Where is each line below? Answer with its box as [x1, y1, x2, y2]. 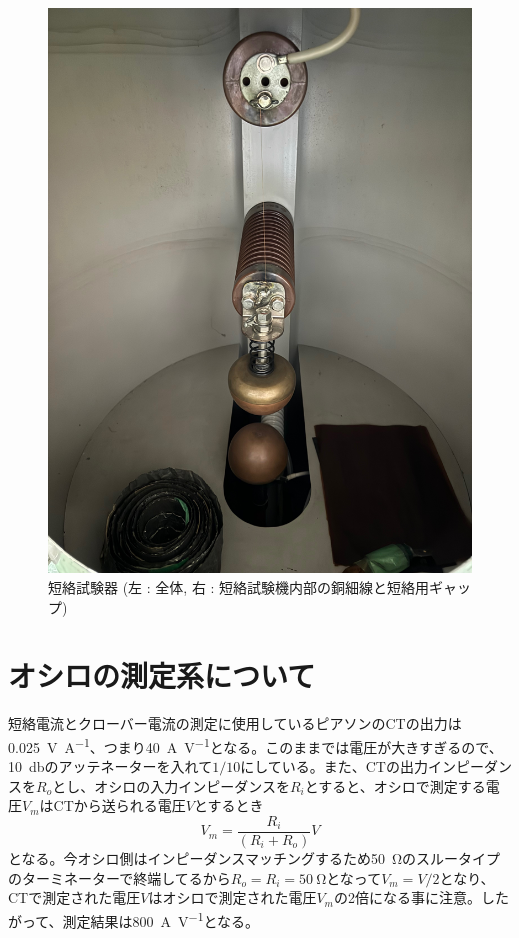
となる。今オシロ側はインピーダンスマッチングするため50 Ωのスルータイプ [8, 847, 500, 868]
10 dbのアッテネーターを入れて [8, 756, 213, 777]
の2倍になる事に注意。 [333, 887, 481, 908]
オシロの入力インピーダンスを [94, 775, 290, 796]
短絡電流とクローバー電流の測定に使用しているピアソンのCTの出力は [8, 713, 462, 734]
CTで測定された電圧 [8, 887, 141, 908]
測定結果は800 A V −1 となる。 [62, 907, 260, 931]
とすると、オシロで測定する [304, 775, 486, 796]
